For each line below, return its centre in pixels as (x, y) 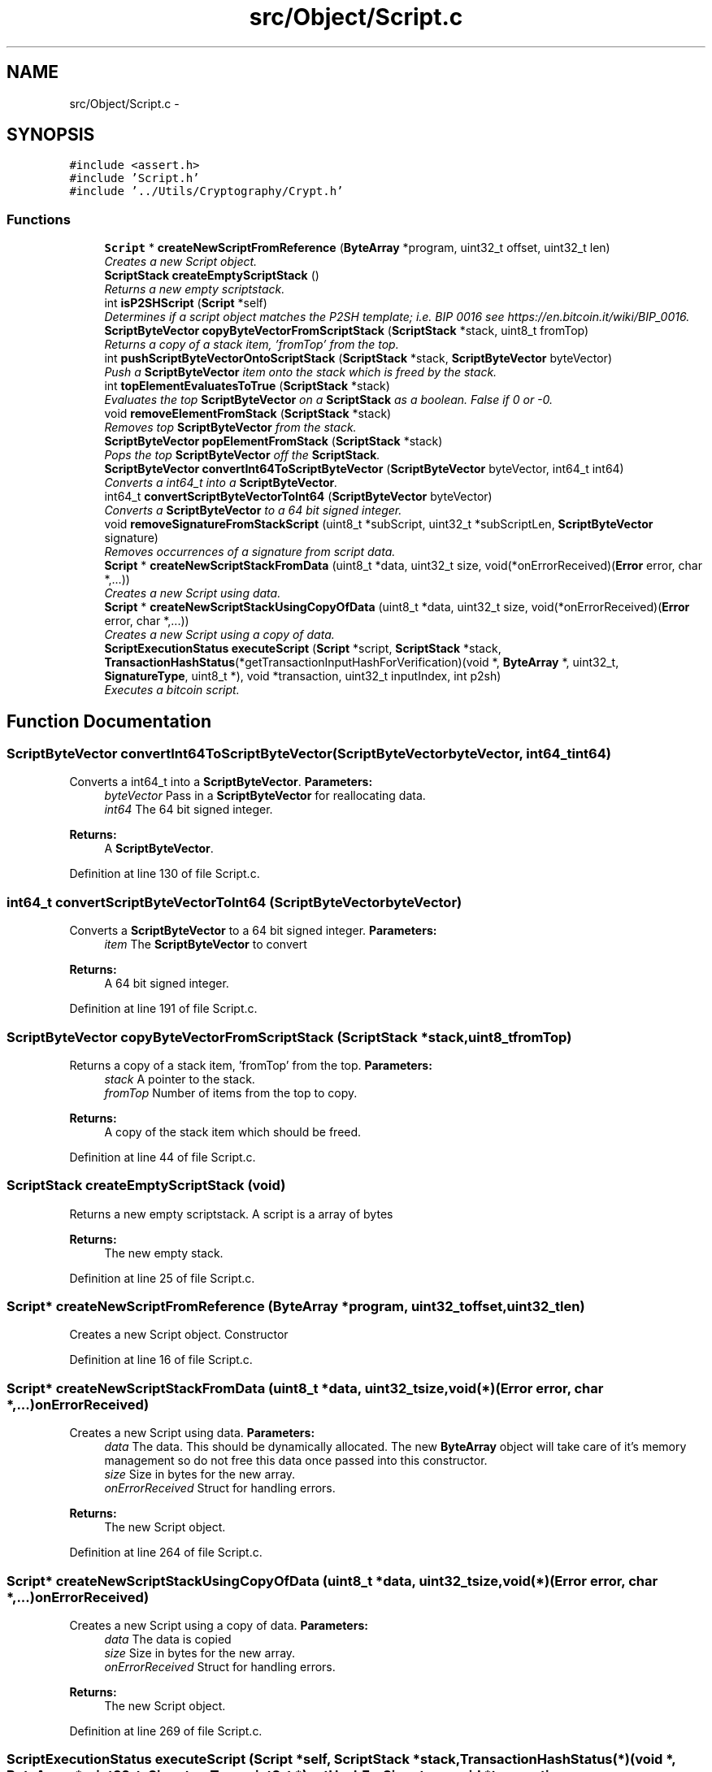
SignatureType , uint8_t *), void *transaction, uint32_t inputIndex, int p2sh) (303, 676)
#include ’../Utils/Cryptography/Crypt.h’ (206, 191)
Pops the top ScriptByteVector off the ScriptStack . (242, 455)
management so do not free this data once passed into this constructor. (296, 1461)
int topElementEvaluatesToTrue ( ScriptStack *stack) (247, 386)
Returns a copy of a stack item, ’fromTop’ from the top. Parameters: (251, 1065)
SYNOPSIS (51, 135)
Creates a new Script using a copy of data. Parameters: (219, 1625)
